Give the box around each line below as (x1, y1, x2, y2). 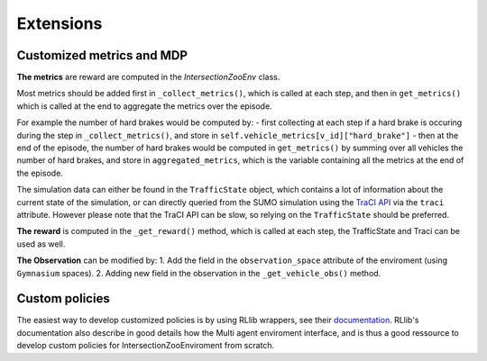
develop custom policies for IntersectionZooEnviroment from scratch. (16, 340, 275, 351)
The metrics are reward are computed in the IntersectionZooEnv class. (16, 72, 280, 83)
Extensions (16, 14, 103, 33)
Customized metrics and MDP (16, 48, 188, 63)
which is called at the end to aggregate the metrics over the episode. (16, 100, 272, 112)
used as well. (16, 239, 66, 249)
